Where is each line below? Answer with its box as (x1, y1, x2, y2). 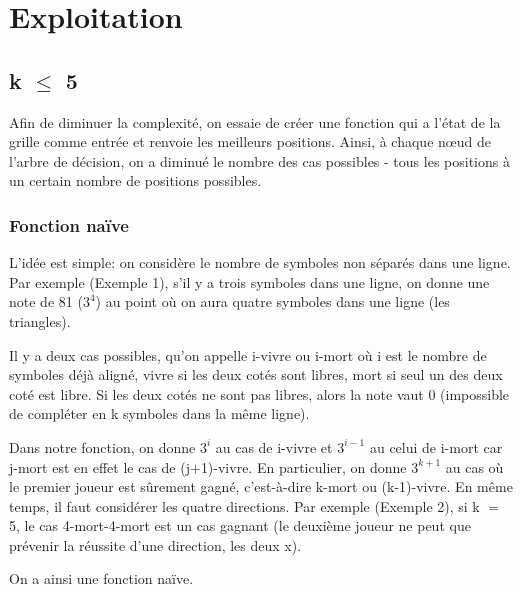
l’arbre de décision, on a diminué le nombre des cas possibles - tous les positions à (9, 150, 510, 171)
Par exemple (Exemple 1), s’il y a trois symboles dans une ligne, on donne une (9, 271, 490, 292)
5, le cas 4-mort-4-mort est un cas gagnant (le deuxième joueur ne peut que (9, 515, 471, 536)
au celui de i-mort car (369, 436, 503, 457)
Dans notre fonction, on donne (9, 436, 196, 457)
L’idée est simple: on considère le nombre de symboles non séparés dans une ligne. (9, 252, 511, 273)
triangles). (9, 310, 71, 331)
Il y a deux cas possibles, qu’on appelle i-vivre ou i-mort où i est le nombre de (9, 344, 487, 365)
